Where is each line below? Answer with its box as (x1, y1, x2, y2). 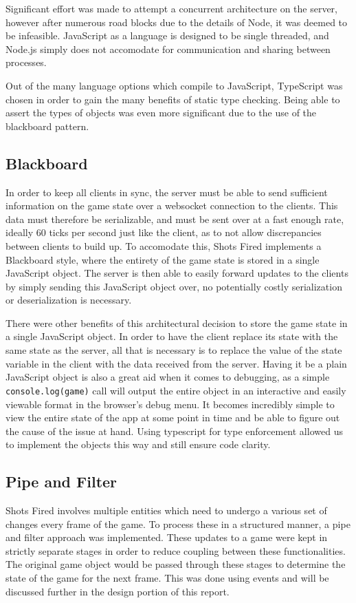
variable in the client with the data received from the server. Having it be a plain (5, 356, 347, 370)
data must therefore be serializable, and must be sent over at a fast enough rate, (5, 211, 344, 226)
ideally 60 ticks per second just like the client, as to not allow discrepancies (5, 225, 322, 240)
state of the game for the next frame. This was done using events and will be (5, 571, 329, 585)
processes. (5, 55, 47, 70)
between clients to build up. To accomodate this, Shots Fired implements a (5, 238, 322, 253)
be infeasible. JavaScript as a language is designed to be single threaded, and (5, 28, 329, 43)
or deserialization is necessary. (5, 293, 132, 307)
